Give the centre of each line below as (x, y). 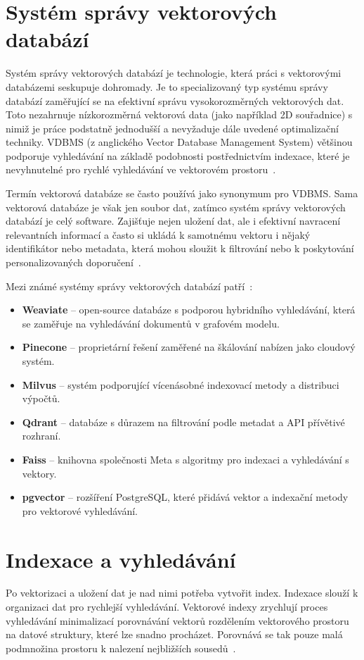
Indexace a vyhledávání (121, 559)
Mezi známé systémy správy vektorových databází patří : (129, 286)
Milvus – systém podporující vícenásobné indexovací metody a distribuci (181, 384)
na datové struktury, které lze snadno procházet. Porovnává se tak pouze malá (174, 634)
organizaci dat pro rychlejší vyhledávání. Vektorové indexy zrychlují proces (167, 607)
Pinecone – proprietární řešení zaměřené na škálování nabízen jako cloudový (189, 347)
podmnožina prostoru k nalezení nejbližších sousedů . (121, 648)
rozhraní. (41, 436)
